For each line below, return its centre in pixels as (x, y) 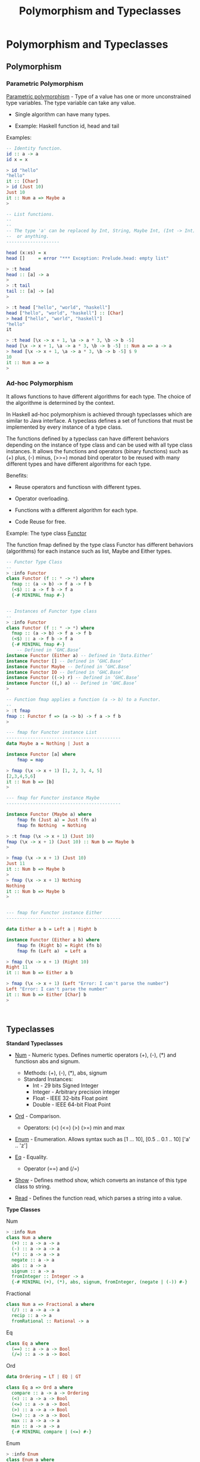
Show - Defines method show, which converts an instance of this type (101, 1180)
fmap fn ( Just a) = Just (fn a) (57, 820)
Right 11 (17, 967)
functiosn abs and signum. (47, 1061)
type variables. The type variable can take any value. (71, 103)
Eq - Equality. (31, 1157)
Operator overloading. (42, 498)
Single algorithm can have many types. (62, 114)
